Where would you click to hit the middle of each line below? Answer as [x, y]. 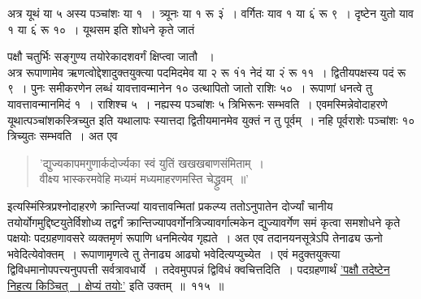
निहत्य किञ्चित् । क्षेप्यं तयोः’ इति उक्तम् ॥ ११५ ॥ [116, 285]
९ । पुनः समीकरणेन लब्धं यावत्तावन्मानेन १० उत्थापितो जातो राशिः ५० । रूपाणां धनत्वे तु [190, 88]
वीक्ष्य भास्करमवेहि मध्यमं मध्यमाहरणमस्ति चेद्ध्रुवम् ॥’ [144, 179]
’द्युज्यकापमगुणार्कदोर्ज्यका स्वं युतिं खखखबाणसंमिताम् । [152, 162]
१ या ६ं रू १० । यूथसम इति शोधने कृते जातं [101, 29]
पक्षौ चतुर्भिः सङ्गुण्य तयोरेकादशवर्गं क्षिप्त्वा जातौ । [111, 56]
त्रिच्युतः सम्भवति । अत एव [63, 136]
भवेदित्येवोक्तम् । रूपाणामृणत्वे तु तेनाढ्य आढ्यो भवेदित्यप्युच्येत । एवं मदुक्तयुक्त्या [174, 253]
